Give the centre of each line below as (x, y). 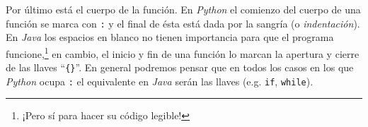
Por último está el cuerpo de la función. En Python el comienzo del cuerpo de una (183, 9)
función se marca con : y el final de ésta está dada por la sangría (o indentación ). (183, 23)
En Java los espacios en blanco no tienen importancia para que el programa (170, 37)
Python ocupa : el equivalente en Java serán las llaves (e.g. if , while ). (160, 81)
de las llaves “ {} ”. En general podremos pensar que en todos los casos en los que (180, 67)
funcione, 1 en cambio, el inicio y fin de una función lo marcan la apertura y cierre (183, 52)
